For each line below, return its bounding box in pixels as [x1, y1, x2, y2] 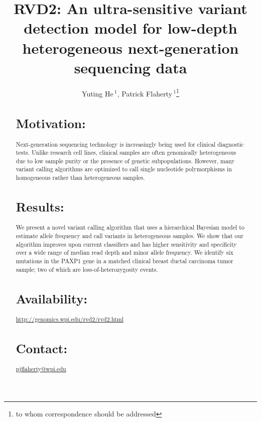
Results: [16, 198, 64, 216]
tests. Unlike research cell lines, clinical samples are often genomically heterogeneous [16, 148, 236, 157]
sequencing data [74, 57, 187, 77]
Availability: [16, 289, 88, 307]
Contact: [16, 339, 68, 357]
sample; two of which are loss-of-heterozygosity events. [16, 265, 158, 273]
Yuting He [82, 88, 113, 98]
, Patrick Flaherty [117, 88, 173, 98]
